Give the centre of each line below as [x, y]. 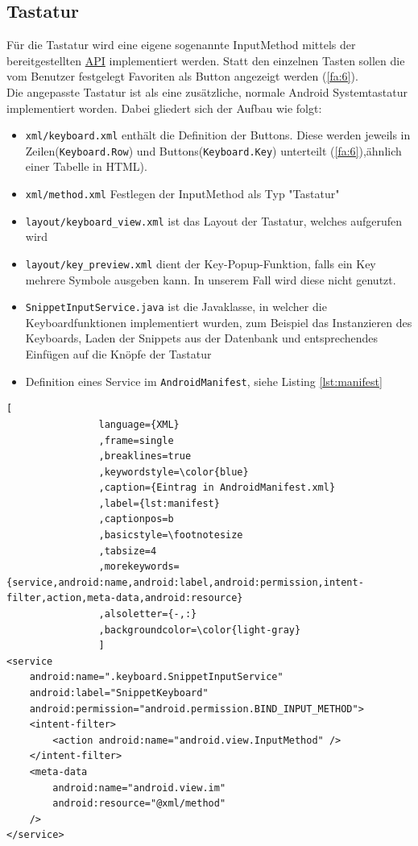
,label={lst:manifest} [159, 503]
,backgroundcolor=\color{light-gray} [200, 630]
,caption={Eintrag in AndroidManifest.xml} [217, 488]
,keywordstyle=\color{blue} [174, 472]
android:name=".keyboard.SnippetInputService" [156, 677]
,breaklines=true [145, 456]
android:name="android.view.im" [139, 788]
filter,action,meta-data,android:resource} [125, 598]
